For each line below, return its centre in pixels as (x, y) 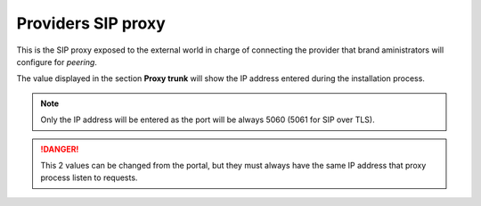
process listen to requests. (89, 177)
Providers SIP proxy (91, 23)
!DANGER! (60, 149)
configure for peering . (57, 62)
